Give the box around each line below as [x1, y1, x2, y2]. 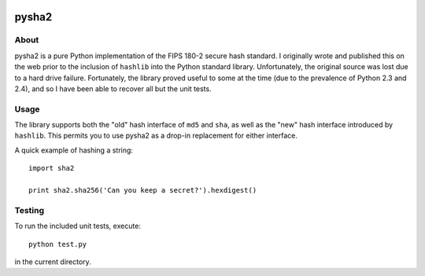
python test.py [28, 240, 87, 248]
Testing [14, 204, 45, 215]
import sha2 [28, 164, 75, 173]
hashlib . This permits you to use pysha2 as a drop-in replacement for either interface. [14, 131, 298, 141]
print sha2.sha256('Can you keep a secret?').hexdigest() [28, 186, 257, 195]
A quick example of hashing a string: [14, 145, 134, 155]
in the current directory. [14, 256, 92, 267]
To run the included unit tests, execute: [14, 221, 142, 231]
